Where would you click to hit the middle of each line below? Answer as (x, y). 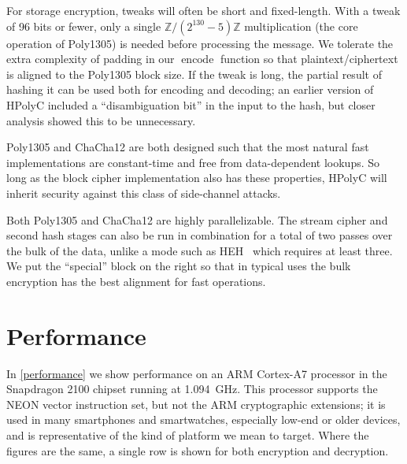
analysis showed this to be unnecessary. (101, 120)
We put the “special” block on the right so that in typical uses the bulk (179, 266)
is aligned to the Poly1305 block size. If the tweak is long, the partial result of (194, 74)
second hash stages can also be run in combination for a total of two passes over (200, 235)
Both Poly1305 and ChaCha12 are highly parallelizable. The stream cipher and (197, 219)
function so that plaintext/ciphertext (309, 59)
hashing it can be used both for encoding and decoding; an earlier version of (190, 89)
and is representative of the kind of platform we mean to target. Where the (188, 435)
